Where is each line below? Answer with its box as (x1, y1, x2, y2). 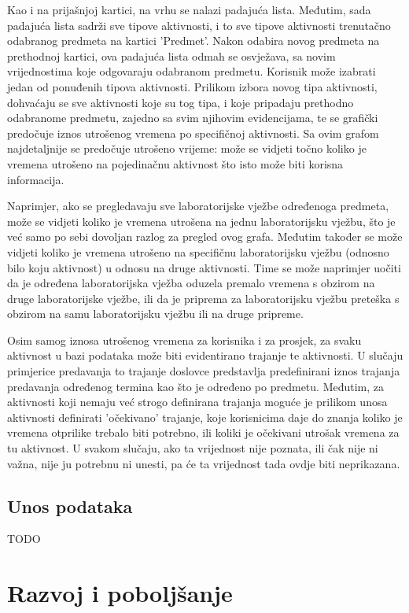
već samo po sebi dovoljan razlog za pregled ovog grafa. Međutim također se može (7, 228, 403, 245)
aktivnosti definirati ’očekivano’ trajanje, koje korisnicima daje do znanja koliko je (7, 408, 403, 425)
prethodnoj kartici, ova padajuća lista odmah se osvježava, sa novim (7, 47, 336, 64)
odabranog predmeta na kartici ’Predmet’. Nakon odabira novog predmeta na (7, 32, 380, 49)
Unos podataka (7, 493, 133, 518)
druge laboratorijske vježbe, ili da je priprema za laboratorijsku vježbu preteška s (7, 290, 400, 306)
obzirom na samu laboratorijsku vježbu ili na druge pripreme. (7, 305, 304, 322)
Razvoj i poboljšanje (7, 577, 233, 609)
